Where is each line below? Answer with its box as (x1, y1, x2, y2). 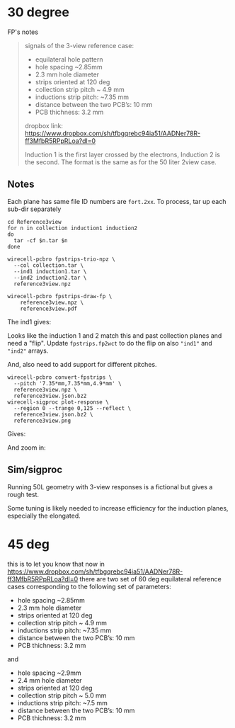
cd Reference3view (7, 218, 62, 225)
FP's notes (7, 28, 39, 36)
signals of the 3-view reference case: (24, 41, 134, 50)
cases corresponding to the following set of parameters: (7, 582, 171, 591)
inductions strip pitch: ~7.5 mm (17, 698, 108, 707)
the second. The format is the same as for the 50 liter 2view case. (24, 157, 217, 166)
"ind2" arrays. (7, 346, 49, 355)
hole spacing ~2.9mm (17, 669, 81, 677)
